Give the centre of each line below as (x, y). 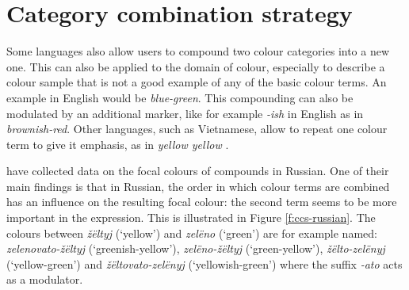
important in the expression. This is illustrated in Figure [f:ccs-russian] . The (191, 217)
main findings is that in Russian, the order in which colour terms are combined (198, 186)
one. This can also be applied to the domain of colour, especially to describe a (196, 66)
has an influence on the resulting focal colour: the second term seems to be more (202, 202)
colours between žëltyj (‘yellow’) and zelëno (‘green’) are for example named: (192, 233)
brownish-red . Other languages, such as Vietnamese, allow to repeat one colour (197, 129)
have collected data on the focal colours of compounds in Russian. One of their (198, 171)
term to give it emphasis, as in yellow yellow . (118, 144)
